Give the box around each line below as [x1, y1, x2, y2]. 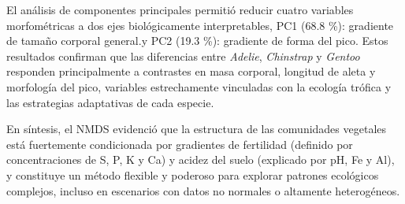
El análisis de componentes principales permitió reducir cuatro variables [6, 2, 354, 17]
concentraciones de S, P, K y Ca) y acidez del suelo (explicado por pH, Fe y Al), [6, 151, 395, 168]
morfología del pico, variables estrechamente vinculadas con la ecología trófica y [6, 78, 392, 95]
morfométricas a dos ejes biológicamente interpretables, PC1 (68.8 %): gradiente [6, 17, 394, 33]
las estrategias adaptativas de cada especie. [6, 94, 214, 110]
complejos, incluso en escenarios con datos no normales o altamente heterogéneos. [6, 182, 400, 198]
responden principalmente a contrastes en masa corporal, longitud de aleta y [6, 63, 376, 80]
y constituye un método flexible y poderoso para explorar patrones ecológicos [6, 166, 379, 183]
